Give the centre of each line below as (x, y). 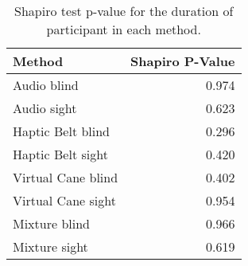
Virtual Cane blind (66, 177)
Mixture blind (51, 223)
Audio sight (45, 108)
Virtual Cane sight (64, 200)
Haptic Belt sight (60, 154)
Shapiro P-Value (183, 61)
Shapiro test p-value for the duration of (124, 11)
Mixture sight (50, 246)
